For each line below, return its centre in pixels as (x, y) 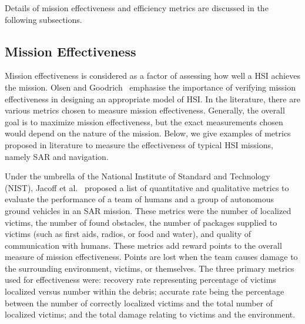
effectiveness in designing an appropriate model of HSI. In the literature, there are (152, 98)
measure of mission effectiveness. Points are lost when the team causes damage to (151, 257)
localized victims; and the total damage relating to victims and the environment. (150, 314)
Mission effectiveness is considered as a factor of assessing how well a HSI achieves (152, 76)
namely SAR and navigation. (57, 156)
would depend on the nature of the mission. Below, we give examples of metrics (148, 133)
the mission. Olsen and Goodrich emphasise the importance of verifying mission (150, 87)
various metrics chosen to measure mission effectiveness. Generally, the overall (145, 110)
